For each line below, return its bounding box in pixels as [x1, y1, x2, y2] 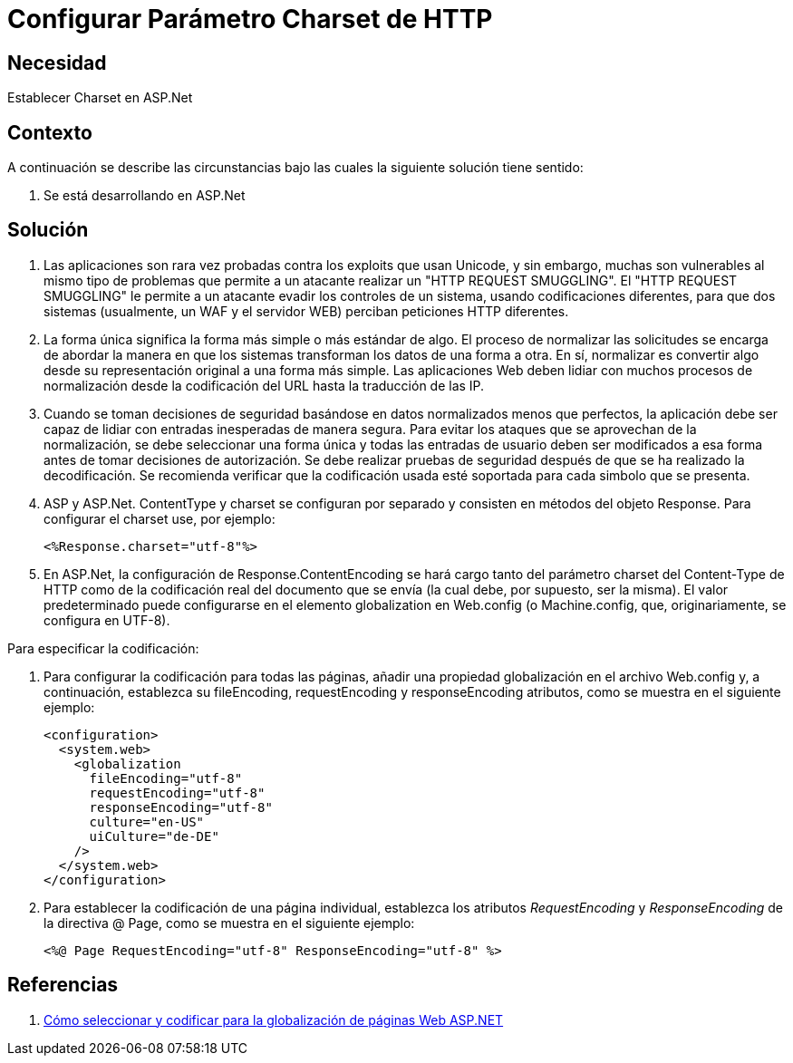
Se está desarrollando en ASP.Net [44, 188, 246, 204]
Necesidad [7, 51, 107, 74]
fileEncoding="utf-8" [89, 770, 243, 786]
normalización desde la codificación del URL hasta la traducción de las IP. [44, 377, 485, 393]
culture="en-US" [89, 814, 205, 829]
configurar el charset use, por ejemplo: [44, 510, 276, 527]
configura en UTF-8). [44, 612, 170, 628]
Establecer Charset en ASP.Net [7, 90, 193, 106]
